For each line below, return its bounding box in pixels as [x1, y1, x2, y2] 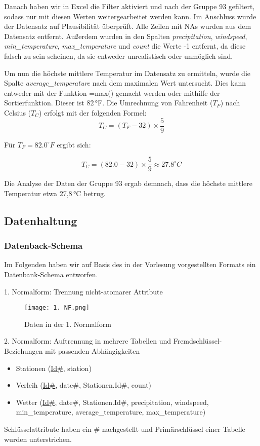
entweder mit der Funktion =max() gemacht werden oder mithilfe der [4, 87, 220, 98]
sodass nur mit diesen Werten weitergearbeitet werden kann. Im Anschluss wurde [4, 11, 256, 21]
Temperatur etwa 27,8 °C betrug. [4, 188, 106, 198]
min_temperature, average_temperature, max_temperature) [16, 406, 206, 417]
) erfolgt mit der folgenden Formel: [39, 107, 147, 118]
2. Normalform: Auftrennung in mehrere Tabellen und [4, 336, 171, 346]
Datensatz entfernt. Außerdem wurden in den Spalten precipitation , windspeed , [4, 30, 247, 41]
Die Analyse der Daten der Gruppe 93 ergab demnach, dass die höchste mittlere [4, 178, 252, 189]
